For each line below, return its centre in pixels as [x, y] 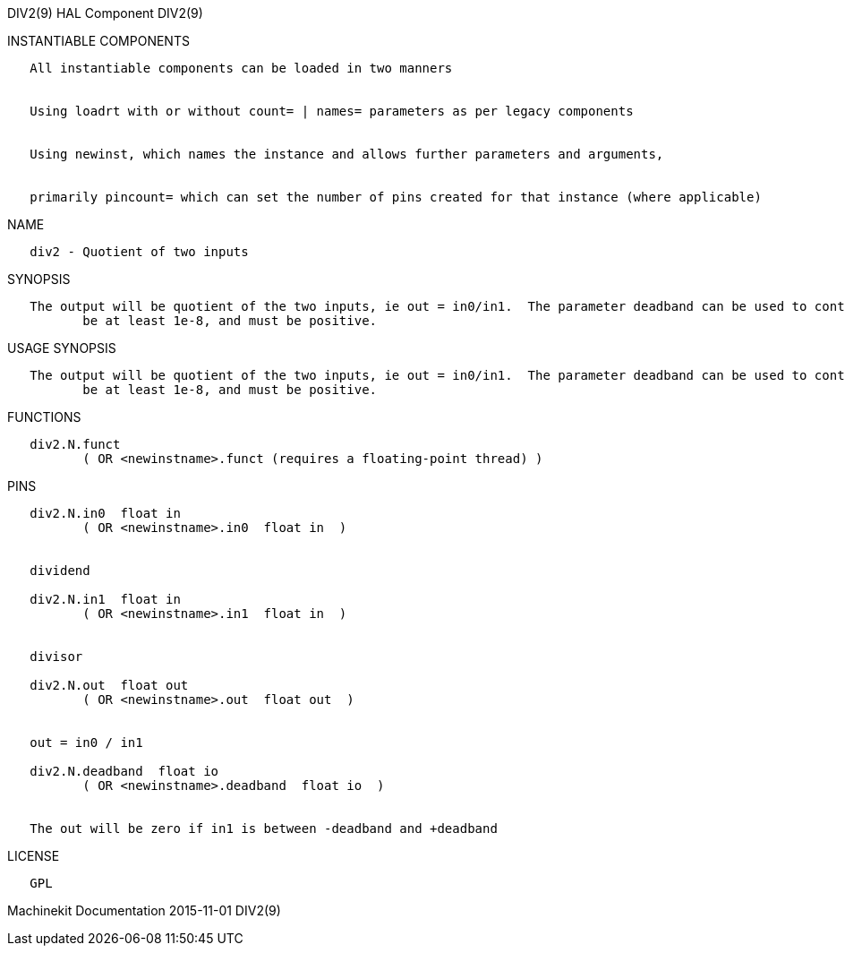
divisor [56, 657]
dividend [60, 571]
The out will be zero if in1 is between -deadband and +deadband [264, 829]
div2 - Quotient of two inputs [139, 252]
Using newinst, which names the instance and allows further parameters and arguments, [347, 154]
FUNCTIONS [44, 417]
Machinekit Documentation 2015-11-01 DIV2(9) [144, 910]
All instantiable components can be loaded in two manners [241, 68]
